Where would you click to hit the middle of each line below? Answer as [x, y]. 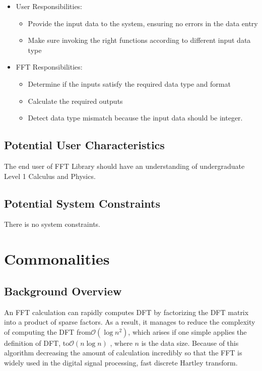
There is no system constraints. [52, 224]
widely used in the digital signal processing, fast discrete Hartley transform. [121, 362]
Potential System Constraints [82, 203]
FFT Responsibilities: [49, 67]
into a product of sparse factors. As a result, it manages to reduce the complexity [130, 322]
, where [121, 343]
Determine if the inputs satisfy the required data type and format [129, 83]
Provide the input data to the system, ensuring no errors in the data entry [143, 23]
